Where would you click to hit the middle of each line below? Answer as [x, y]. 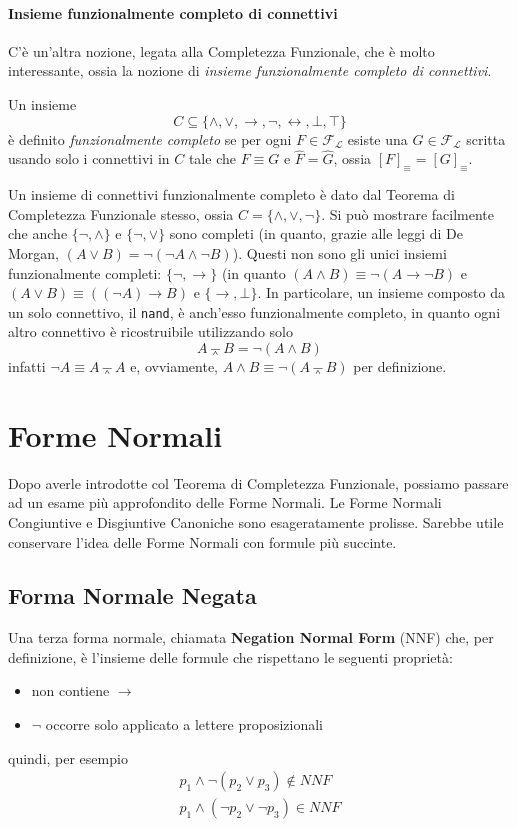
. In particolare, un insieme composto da [381, 292]
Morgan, [34, 252]
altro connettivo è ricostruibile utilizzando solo [150, 331]
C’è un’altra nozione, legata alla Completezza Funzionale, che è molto [221, 50]
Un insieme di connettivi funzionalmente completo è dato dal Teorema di [231, 194]
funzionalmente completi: [85, 272]
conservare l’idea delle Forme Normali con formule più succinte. [202, 541]
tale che [212, 158]
